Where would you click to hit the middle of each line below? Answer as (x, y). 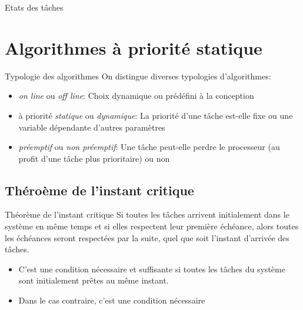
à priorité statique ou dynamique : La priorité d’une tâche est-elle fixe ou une (156, 115)
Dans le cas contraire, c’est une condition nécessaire (112, 300)
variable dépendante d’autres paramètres (92, 127)
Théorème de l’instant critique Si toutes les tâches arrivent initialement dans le (147, 214)
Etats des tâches (34, 7)
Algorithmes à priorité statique (134, 47)
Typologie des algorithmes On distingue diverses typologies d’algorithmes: (138, 76)
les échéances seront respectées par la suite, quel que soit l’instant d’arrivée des (147, 237)
